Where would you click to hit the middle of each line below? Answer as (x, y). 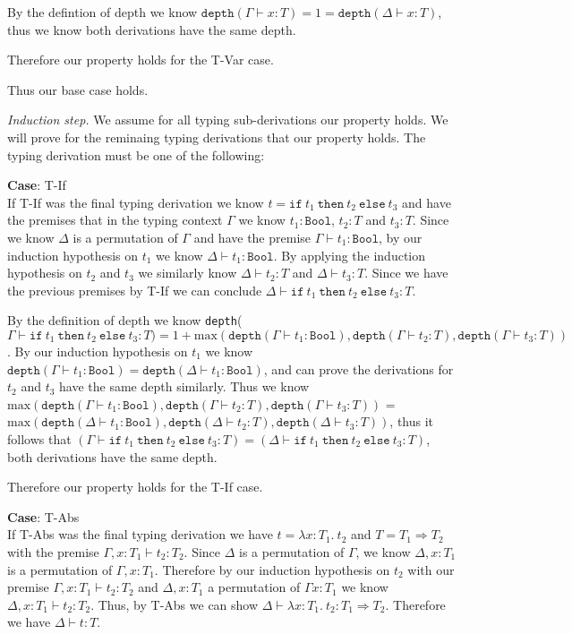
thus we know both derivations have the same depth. (152, 29)
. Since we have (406, 273)
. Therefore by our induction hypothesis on (272, 569)
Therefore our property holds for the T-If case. (135, 487)
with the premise (53, 551)
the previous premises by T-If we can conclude (135, 290)
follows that (39, 438)
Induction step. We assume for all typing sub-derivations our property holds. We (228, 120)
